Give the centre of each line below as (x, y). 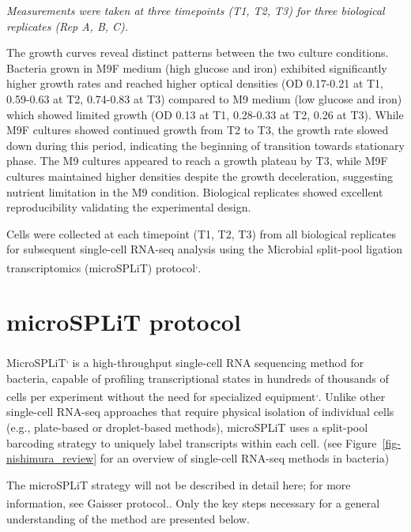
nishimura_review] (52, 458)
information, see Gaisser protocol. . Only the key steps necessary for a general (193, 503)
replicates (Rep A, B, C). (68, 26)
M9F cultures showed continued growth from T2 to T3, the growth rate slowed (198, 130)
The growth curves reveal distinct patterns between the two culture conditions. (198, 52)
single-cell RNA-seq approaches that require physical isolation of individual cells (200, 412)
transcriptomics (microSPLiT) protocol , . (104, 266)
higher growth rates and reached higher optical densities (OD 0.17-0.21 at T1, (195, 83)
